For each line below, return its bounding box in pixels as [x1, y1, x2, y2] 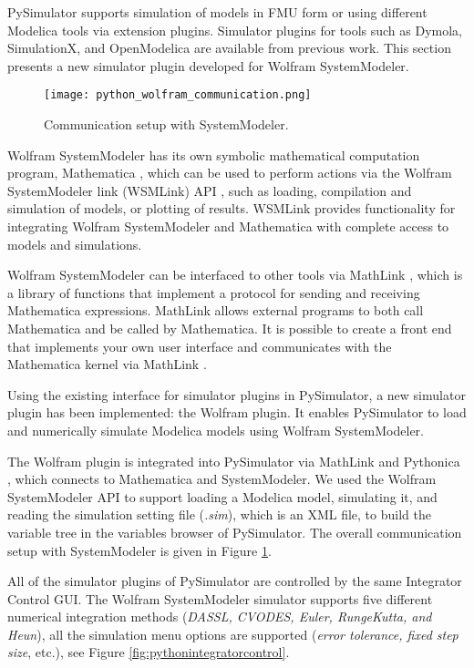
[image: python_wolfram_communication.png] [44, 88, 312, 102]
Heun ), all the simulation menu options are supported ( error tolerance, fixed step [7, 624, 459, 643]
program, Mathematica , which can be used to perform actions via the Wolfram [7, 163, 452, 182]
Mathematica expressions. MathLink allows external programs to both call [7, 301, 424, 320]
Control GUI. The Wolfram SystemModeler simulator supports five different [7, 589, 433, 608]
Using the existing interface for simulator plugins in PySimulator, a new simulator [7, 385, 466, 404]
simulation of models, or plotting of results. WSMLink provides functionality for [7, 199, 456, 218]
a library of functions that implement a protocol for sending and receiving [7, 283, 420, 302]
